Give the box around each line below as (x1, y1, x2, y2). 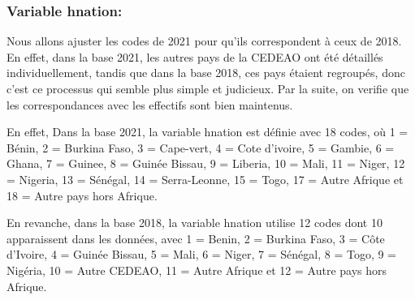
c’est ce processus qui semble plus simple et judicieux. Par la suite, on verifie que (6, 80, 409, 96)
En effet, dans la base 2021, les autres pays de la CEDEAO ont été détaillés (6, 48, 383, 65)
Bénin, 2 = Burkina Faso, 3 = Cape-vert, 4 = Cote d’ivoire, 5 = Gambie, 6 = (6, 139, 395, 156)
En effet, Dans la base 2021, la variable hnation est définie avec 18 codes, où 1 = (6, 123, 409, 140)
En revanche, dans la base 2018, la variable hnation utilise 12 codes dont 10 (6, 214, 383, 231)
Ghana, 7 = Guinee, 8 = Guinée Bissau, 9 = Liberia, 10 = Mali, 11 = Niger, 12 (6, 155, 405, 172)
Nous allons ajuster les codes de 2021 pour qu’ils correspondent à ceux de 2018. (6, 32, 402, 49)
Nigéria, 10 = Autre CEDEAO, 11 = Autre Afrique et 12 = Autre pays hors (6, 261, 387, 278)
